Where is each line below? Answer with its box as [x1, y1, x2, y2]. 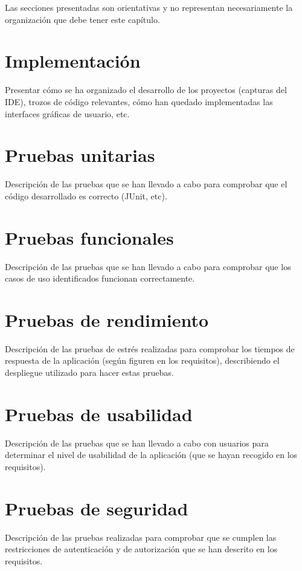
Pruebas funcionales [5, 225, 174, 250]
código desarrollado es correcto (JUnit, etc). [5, 189, 167, 202]
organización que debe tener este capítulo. [5, 13, 160, 25]
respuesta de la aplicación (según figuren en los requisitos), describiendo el [5, 354, 280, 367]
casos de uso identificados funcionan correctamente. [5, 272, 195, 285]
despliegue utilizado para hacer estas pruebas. [5, 366, 174, 379]
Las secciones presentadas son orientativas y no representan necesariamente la [5, 1, 293, 13]
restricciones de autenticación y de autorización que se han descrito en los [5, 543, 278, 555]
